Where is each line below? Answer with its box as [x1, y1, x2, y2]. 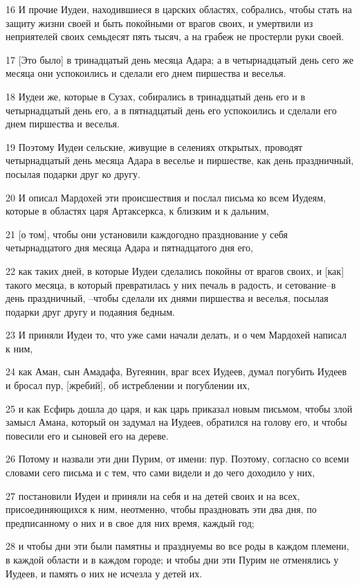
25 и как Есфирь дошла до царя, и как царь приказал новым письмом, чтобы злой [6, 401, 353, 415]
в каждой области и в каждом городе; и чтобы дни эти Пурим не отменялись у [6, 552, 339, 566]
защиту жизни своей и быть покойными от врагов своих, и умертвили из [6, 15, 313, 30]
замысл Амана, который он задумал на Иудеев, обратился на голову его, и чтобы [6, 415, 347, 429]
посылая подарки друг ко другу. [6, 166, 140, 181]
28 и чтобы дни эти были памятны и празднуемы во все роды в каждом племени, [6, 539, 349, 553]
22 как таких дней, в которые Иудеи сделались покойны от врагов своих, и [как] [6, 263, 344, 278]
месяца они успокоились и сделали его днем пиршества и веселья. [6, 66, 286, 80]
